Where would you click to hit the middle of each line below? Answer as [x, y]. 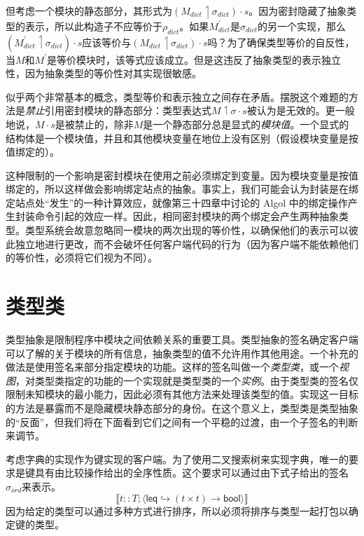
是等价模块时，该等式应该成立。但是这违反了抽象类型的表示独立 [194, 59]
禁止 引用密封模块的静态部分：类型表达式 [118, 110]
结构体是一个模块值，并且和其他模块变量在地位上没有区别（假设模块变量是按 [182, 138]
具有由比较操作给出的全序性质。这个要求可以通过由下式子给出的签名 [191, 473]
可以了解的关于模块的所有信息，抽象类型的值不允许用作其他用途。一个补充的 [182, 353]
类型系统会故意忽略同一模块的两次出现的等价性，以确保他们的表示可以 [187, 230]
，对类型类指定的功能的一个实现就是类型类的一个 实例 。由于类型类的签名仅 [187, 380]
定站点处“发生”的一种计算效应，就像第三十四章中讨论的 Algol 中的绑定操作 [177, 202]
